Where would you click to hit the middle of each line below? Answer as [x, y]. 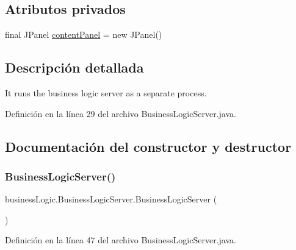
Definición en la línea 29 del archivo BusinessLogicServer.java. [121, 113]
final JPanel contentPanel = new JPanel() [84, 34]
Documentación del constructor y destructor [148, 146]
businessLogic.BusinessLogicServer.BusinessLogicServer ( [111, 199]
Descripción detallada [74, 67]
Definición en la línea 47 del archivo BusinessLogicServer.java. [121, 240]
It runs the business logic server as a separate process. [106, 93]
